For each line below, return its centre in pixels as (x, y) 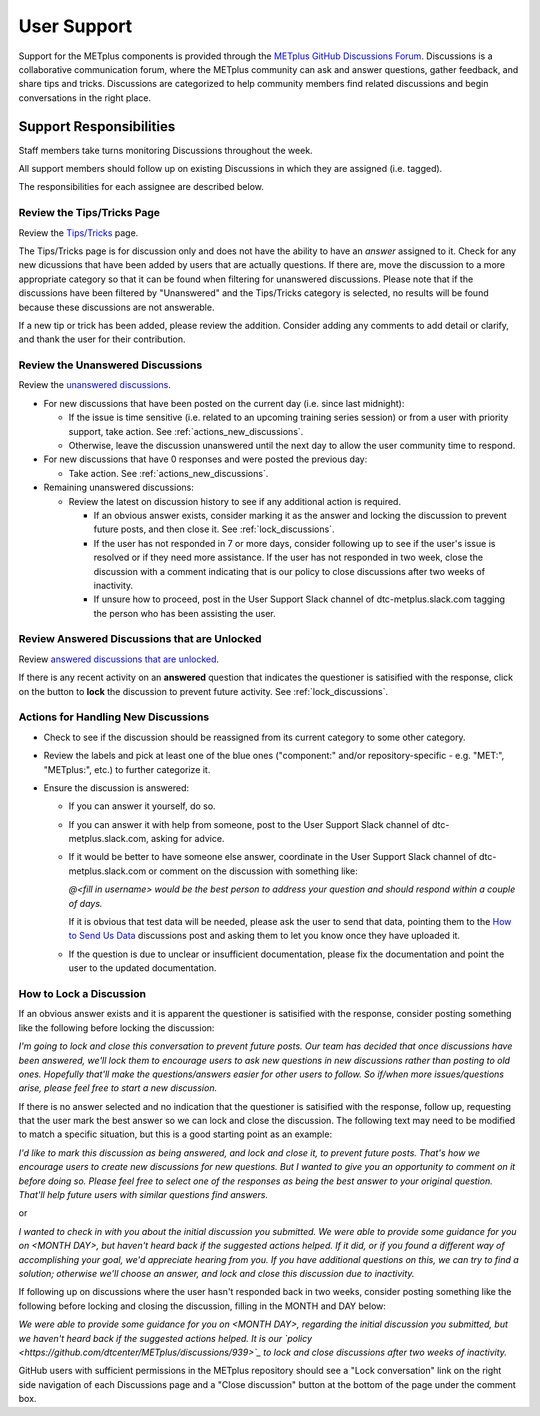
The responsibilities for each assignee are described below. (141, 187)
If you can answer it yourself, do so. (142, 806)
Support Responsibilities (97, 126)
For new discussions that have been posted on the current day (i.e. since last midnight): (224, 403)
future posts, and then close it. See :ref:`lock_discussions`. (214, 529)
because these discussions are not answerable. (116, 307)
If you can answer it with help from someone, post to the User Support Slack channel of (249, 824)
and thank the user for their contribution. (102, 339)
